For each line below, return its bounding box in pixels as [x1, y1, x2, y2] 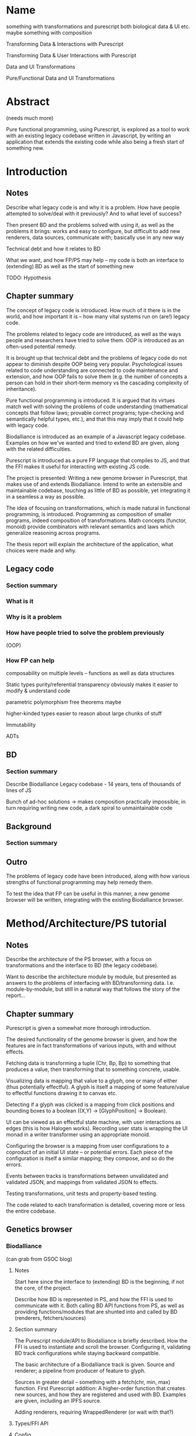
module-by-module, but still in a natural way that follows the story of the [6, 985, 180, 993]
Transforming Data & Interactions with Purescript [6, 40, 124, 47]
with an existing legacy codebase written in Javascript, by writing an [6, 132, 171, 139]
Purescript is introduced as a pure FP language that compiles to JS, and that [6, 456, 190, 463]
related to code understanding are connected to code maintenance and [6, 367, 178, 374]
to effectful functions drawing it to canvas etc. [6, 1090, 117, 1097]
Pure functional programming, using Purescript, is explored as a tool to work [6, 125, 190, 132]
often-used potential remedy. [6, 343, 77, 350]
